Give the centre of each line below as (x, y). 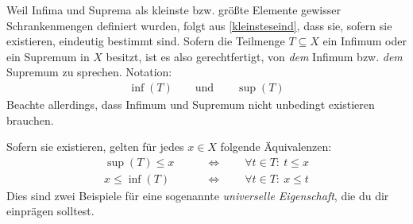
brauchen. (30, 120)
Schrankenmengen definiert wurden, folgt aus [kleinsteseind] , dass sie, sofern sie (199, 25)
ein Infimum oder (365, 41)
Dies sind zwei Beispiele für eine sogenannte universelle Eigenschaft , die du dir (198, 195)
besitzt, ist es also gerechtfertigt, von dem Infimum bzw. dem (254, 56)
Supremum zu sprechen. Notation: (89, 72)
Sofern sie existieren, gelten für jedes (95, 147)
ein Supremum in (48, 56)
